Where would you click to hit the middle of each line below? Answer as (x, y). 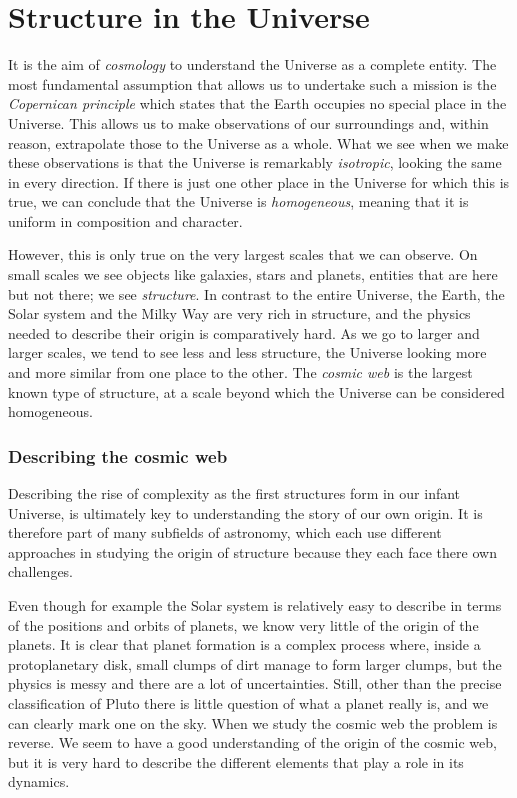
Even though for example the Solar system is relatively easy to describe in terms (255, 605)
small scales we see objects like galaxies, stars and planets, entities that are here (253, 274)
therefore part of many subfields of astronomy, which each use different (225, 532)
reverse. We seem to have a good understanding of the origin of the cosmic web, (252, 742)
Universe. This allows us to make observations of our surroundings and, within (248, 122)
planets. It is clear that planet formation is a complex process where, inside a (244, 644)
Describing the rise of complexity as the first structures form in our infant (234, 493)
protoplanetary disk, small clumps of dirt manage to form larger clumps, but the (255, 663)
